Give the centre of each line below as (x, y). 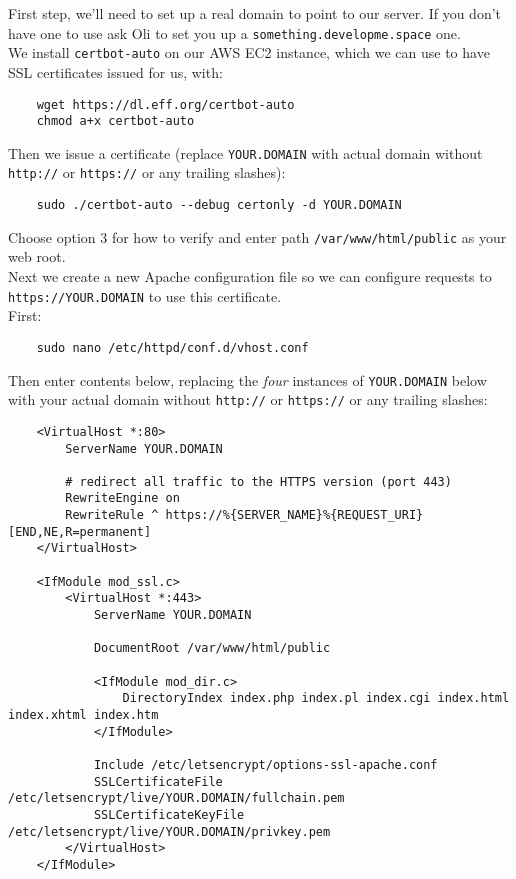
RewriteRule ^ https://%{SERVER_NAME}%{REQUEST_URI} (244, 515)
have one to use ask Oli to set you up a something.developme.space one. (234, 32)
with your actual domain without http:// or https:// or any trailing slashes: (248, 399)
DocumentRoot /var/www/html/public (212, 648)
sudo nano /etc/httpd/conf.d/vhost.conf (172, 347)
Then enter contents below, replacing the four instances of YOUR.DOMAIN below (247, 379)
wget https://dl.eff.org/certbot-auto (165, 104)
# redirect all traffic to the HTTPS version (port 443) (258, 481)
